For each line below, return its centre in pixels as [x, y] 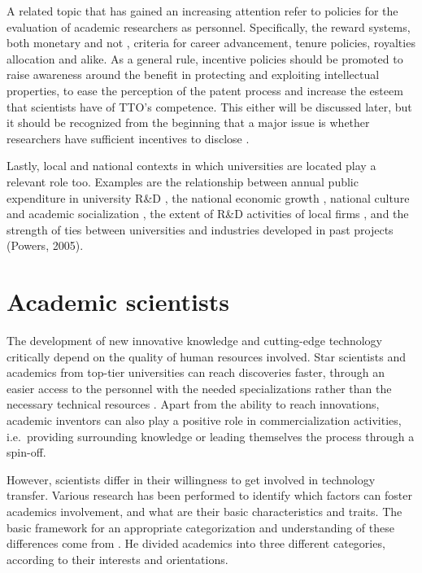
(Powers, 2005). [45, 245]
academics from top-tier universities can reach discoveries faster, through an [196, 372]
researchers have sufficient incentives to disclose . [128, 138]
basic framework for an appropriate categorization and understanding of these [200, 527]
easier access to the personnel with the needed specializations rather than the [199, 388]
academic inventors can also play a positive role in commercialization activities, [204, 420]
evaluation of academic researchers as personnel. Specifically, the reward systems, [209, 26]
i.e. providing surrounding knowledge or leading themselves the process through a [211, 436]
